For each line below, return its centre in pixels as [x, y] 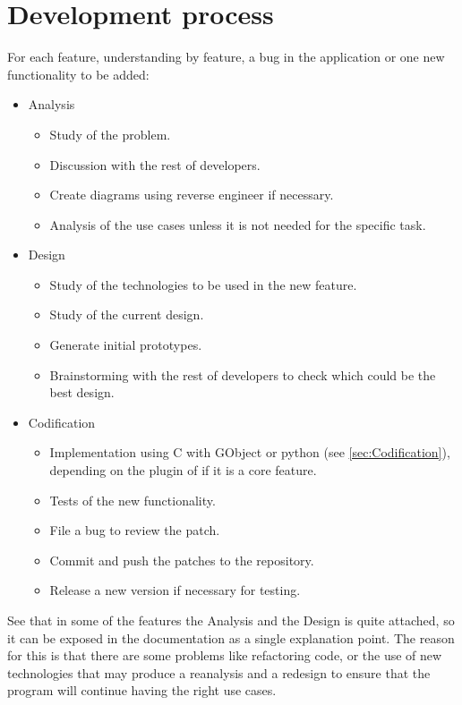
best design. [82, 392]
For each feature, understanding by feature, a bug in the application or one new [226, 57]
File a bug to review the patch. [135, 530]
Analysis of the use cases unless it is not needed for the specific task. [238, 224]
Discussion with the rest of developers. [155, 164]
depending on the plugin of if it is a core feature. [183, 470]
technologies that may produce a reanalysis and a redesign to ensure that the [219, 672]
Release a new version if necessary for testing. [175, 590]
